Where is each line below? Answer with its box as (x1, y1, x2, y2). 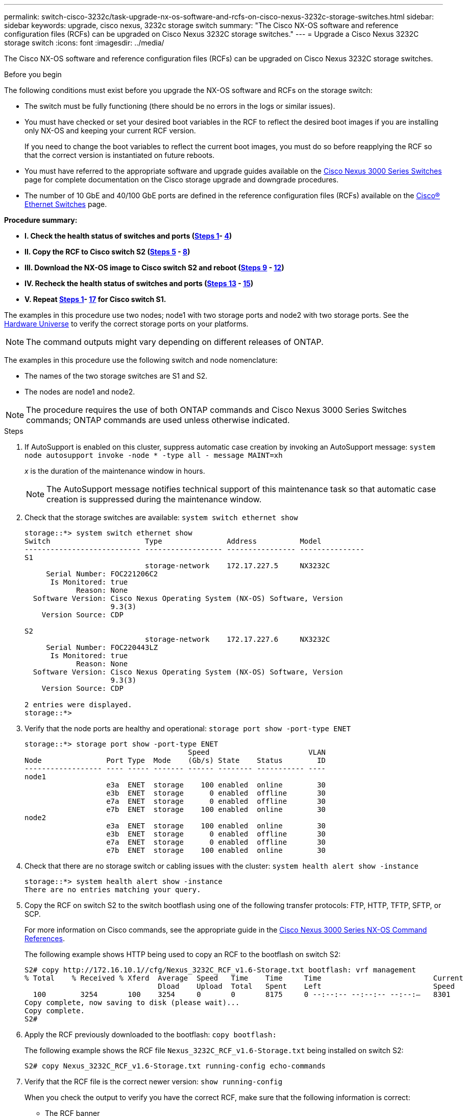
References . (24, 934, 65, 943)
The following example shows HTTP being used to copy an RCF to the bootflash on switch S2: (24, 950, 341, 959)
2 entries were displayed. (24, 701, 132, 709)
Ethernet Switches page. (24, 200, 107, 208)
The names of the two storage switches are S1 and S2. (24, 371, 208, 380)
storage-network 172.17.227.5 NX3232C (145, 562, 330, 570)
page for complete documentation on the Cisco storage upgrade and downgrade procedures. (24, 175, 339, 184)
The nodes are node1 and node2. (24, 387, 135, 396)
